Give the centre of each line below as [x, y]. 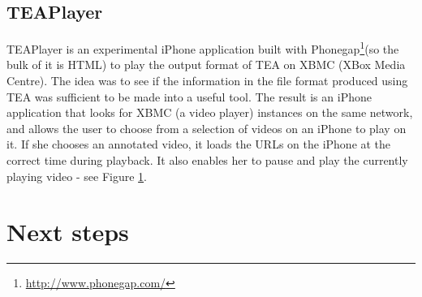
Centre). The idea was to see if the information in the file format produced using [207, 81]
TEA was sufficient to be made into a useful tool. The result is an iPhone [189, 96]
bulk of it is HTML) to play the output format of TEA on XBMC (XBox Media [206, 65]
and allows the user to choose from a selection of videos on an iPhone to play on [207, 128]
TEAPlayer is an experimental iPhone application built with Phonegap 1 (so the [203, 47]
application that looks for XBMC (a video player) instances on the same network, [210, 112]
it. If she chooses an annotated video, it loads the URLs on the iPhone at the [199, 144]
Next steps [68, 232]
